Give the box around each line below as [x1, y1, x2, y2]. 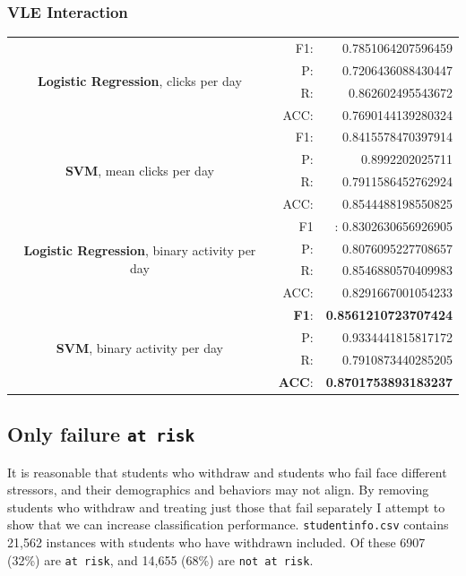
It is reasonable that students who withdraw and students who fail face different [7, 462, 447, 481]
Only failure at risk [7, 420, 195, 448]
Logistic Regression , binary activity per [23, 241, 256, 260]
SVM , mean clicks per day [65, 160, 214, 179]
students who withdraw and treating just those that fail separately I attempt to [7, 497, 445, 516]
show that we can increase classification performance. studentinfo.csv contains [7, 515, 449, 534]
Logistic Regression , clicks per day [37, 72, 242, 90]
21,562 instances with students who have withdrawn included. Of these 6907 [7, 532, 426, 551]
